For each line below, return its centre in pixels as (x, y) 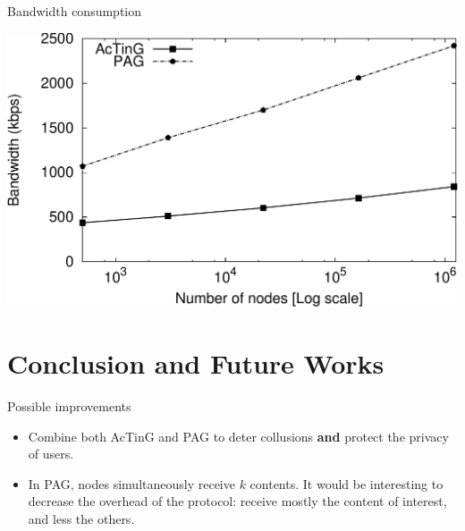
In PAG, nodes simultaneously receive (131, 483)
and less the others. (81, 518)
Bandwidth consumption (75, 11)
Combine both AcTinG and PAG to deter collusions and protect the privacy (238, 436)
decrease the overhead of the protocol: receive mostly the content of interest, (237, 501)
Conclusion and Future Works (196, 363)
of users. (51, 454)
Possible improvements (69, 405)
